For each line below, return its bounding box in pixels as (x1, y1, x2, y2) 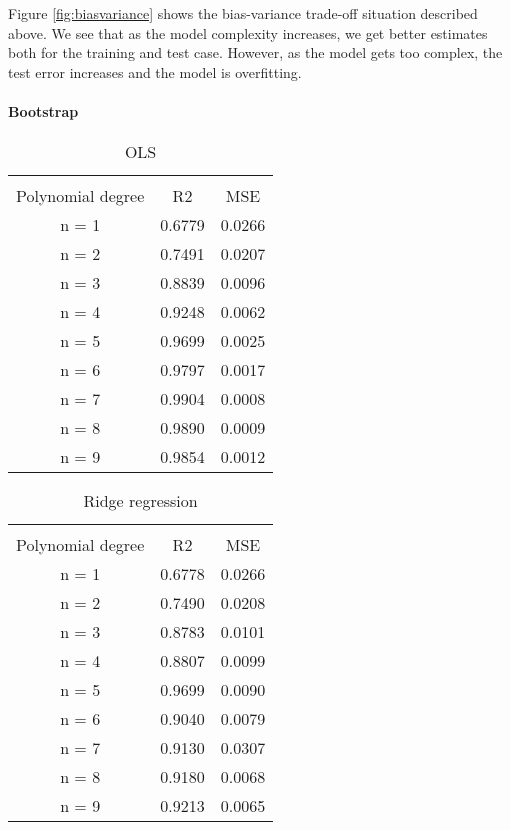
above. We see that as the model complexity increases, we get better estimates (8, 22, 488, 43)
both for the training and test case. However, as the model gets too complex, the (8, 42, 503, 63)
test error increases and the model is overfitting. (8, 61, 302, 82)
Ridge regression (83, 489, 198, 513)
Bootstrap (8, 100, 79, 121)
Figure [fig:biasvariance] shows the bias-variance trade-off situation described (8, 3, 478, 23)
